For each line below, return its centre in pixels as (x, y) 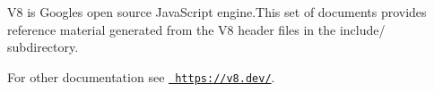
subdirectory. (43, 47)
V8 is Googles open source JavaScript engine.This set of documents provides (217, 12)
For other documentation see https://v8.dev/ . (141, 76)
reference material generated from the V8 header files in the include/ (196, 29)
